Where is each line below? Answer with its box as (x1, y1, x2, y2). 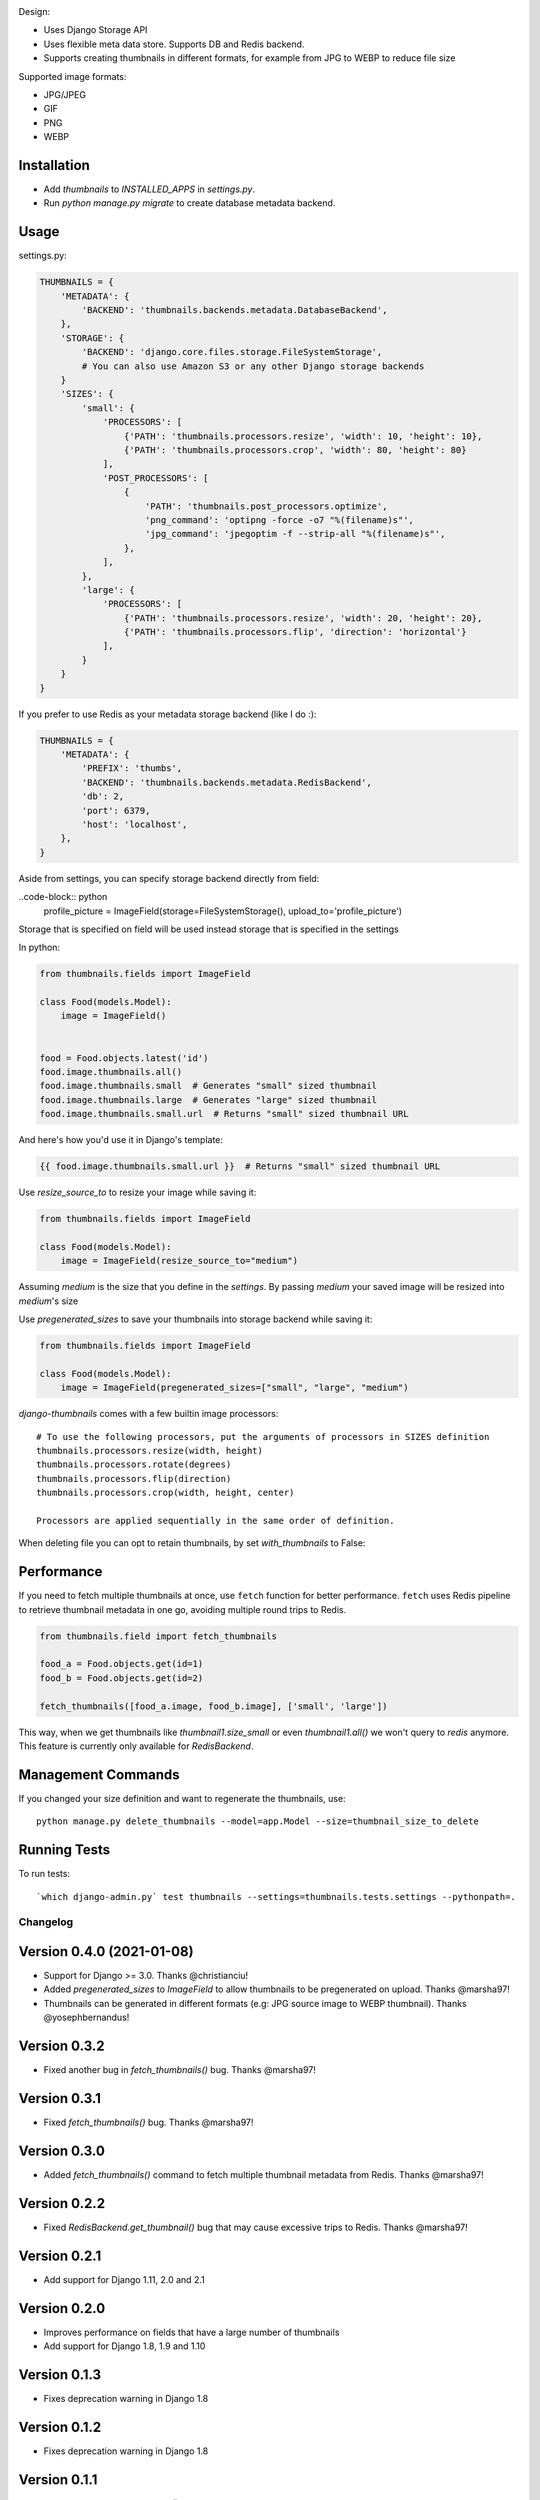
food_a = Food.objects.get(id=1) (39, 1658, 204, 1670)
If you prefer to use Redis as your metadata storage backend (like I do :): (18, 708, 317, 720)
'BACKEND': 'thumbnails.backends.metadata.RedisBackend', (81, 776, 372, 788)
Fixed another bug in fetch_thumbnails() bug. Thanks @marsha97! (43, 2064, 317, 2076)
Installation (18, 156, 90, 174)
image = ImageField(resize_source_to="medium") (60, 1255, 299, 1267)
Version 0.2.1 (18, 2247, 102, 2264)
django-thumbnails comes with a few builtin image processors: (18, 1408, 279, 1420)
